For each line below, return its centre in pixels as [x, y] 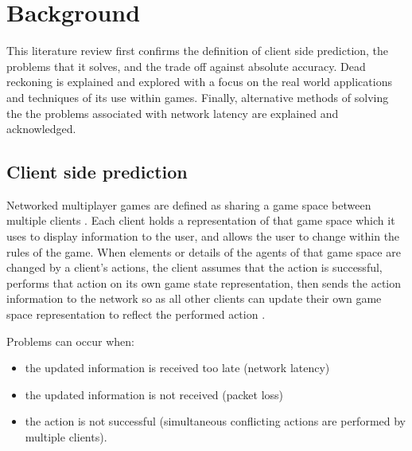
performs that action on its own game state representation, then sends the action [204, 282]
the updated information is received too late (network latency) [177, 368]
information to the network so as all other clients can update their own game [194, 298]
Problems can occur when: [70, 341]
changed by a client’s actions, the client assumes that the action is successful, [194, 267]
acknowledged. [41, 129]
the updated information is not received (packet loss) [154, 394]
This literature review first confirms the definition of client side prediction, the [198, 51]
